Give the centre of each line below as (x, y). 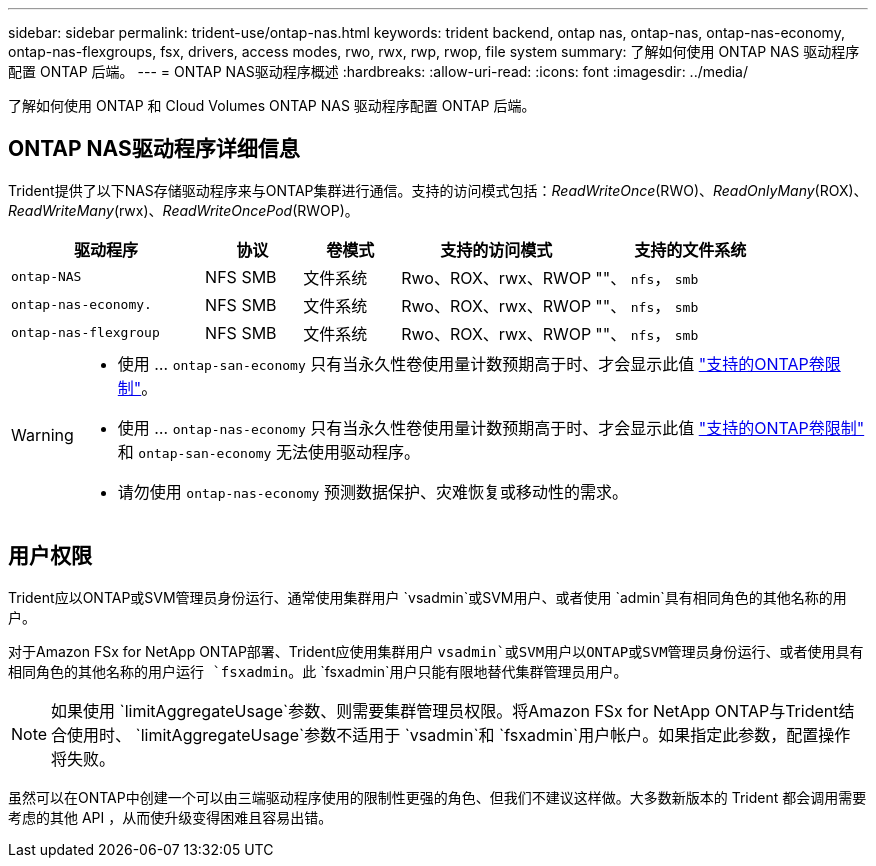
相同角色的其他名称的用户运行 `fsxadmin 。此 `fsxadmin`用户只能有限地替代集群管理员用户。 (318, 671)
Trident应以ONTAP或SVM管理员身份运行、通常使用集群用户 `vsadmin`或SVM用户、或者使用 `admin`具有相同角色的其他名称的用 (427, 597)
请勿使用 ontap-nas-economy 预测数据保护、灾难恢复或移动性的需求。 (372, 491)
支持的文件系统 (690, 249)
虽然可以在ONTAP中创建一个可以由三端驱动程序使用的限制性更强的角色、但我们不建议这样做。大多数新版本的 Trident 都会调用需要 (437, 797)
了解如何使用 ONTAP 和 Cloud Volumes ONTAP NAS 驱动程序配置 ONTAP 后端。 (272, 105)
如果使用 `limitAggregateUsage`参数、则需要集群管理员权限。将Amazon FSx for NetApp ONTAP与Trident (445, 710)
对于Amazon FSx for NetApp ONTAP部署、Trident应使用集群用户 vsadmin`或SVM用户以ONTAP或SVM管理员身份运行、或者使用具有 (436, 651)
